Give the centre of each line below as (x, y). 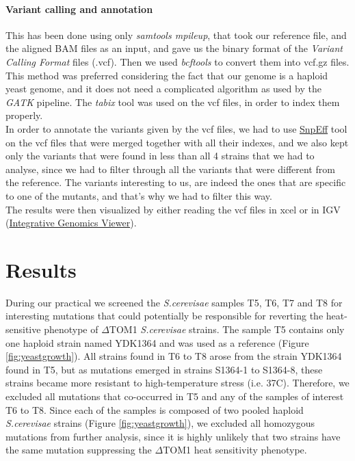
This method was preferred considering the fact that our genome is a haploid (167, 75)
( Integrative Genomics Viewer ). (71, 223)
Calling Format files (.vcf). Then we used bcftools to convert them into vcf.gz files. (177, 61)
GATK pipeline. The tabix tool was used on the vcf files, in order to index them (173, 102)
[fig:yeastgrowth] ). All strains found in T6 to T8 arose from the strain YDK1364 (174, 356)
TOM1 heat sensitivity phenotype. (235, 450)
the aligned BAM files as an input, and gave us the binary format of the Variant (174, 48)
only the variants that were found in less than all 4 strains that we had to (160, 156)
